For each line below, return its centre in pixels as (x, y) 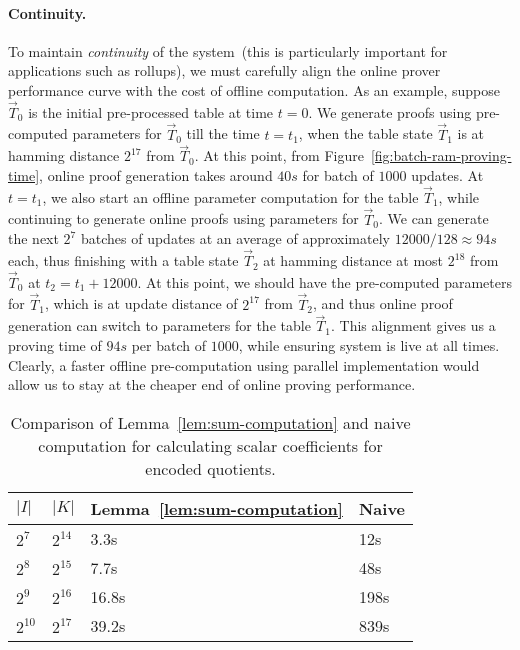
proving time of (55, 345)
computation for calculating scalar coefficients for (210, 445)
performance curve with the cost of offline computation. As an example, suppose (254, 89)
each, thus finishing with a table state (123, 260)
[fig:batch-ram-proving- (441, 155)
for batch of (338, 175)
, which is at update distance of (141, 303)
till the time (223, 133)
